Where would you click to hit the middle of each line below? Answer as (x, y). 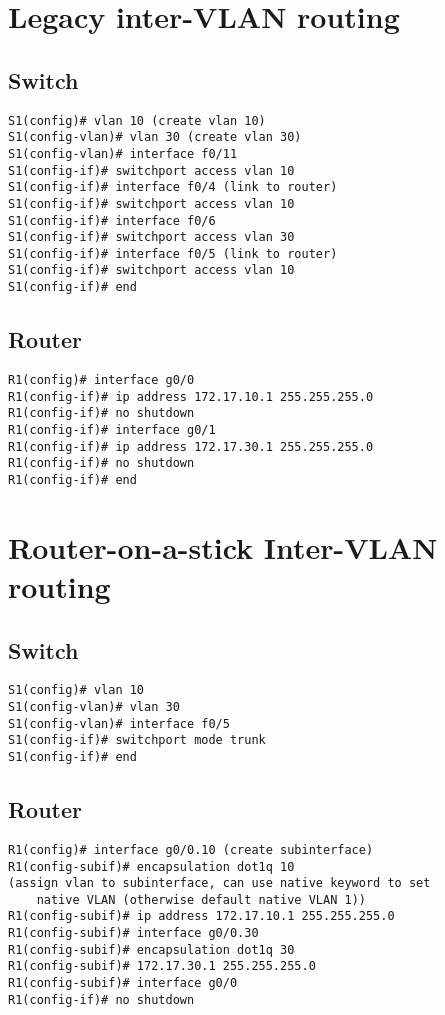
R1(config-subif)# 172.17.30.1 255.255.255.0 (162, 966)
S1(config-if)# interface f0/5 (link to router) (173, 253)
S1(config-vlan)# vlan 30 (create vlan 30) (155, 137)
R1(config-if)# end (72, 479)
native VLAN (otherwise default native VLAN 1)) (201, 899)
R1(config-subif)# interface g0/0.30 (133, 933)
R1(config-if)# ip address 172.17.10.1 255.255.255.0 (191, 396)
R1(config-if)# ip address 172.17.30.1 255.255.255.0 (191, 446)
